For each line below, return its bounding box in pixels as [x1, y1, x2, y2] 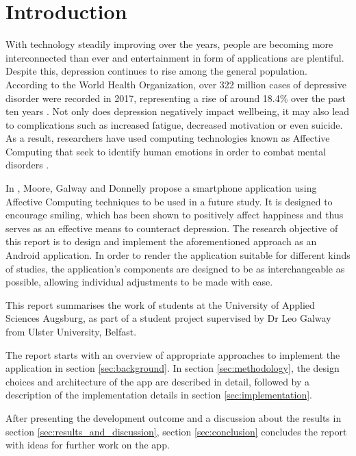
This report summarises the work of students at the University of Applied [5, 297, 315, 312]
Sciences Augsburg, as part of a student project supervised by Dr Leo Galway [5, 311, 331, 325]
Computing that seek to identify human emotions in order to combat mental [5, 144, 327, 158]
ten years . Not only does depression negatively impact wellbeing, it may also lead [5, 104, 350, 118]
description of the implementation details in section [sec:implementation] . [5, 388, 312, 402]
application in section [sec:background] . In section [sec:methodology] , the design [5, 361, 340, 375]
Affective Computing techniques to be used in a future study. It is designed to [5, 194, 333, 208]
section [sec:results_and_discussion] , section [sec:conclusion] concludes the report [5, 424, 347, 438]
